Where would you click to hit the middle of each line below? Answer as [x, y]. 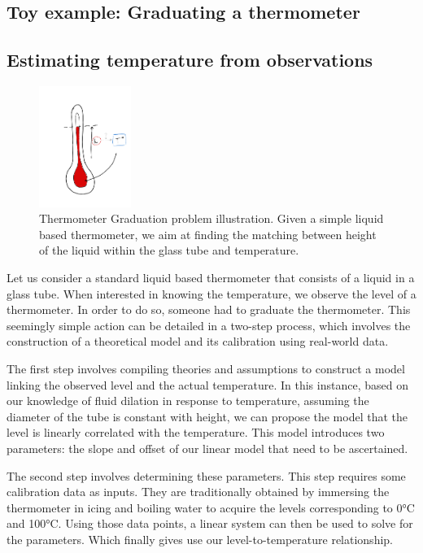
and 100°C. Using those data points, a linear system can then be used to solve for [210, 523]
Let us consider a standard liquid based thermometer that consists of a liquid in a [211, 278]
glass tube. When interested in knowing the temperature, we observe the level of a [211, 293]
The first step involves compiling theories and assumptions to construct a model [206, 368]
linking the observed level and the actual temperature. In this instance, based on [207, 384]
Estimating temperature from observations [190, 60]
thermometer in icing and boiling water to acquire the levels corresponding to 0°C [211, 507]
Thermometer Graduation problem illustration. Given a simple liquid [211, 218]
